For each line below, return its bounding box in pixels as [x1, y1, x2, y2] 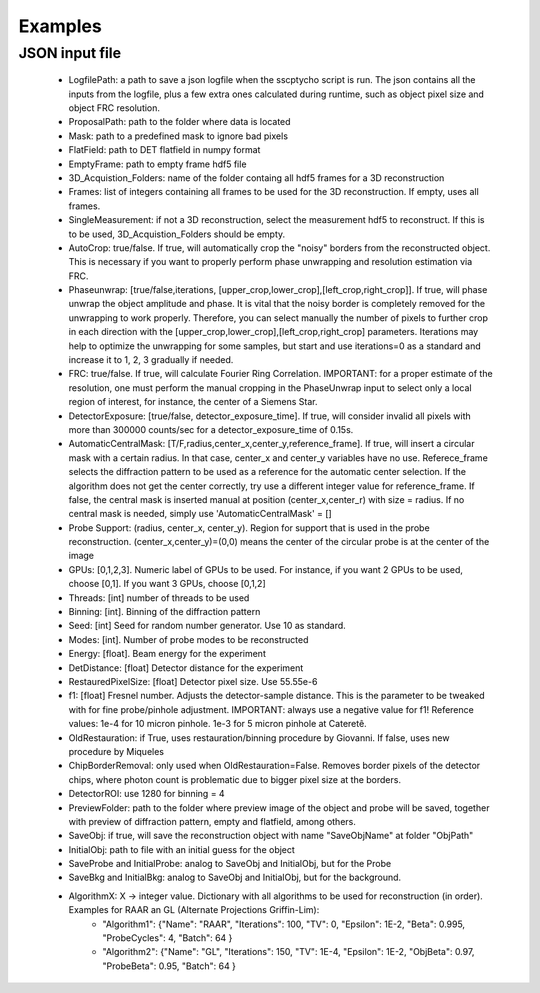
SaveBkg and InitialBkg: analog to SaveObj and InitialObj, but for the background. [68, 871, 402, 884]
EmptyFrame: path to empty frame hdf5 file [68, 158, 247, 170]
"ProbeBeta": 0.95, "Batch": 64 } [102, 960, 237, 972]
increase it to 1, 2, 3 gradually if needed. [68, 354, 234, 366]
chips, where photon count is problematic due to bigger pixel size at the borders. [68, 773, 402, 785]
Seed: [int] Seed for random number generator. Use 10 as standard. [68, 620, 347, 632]
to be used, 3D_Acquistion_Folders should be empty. [68, 228, 286, 240]
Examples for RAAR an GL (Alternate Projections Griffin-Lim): [68, 904, 320, 916]
